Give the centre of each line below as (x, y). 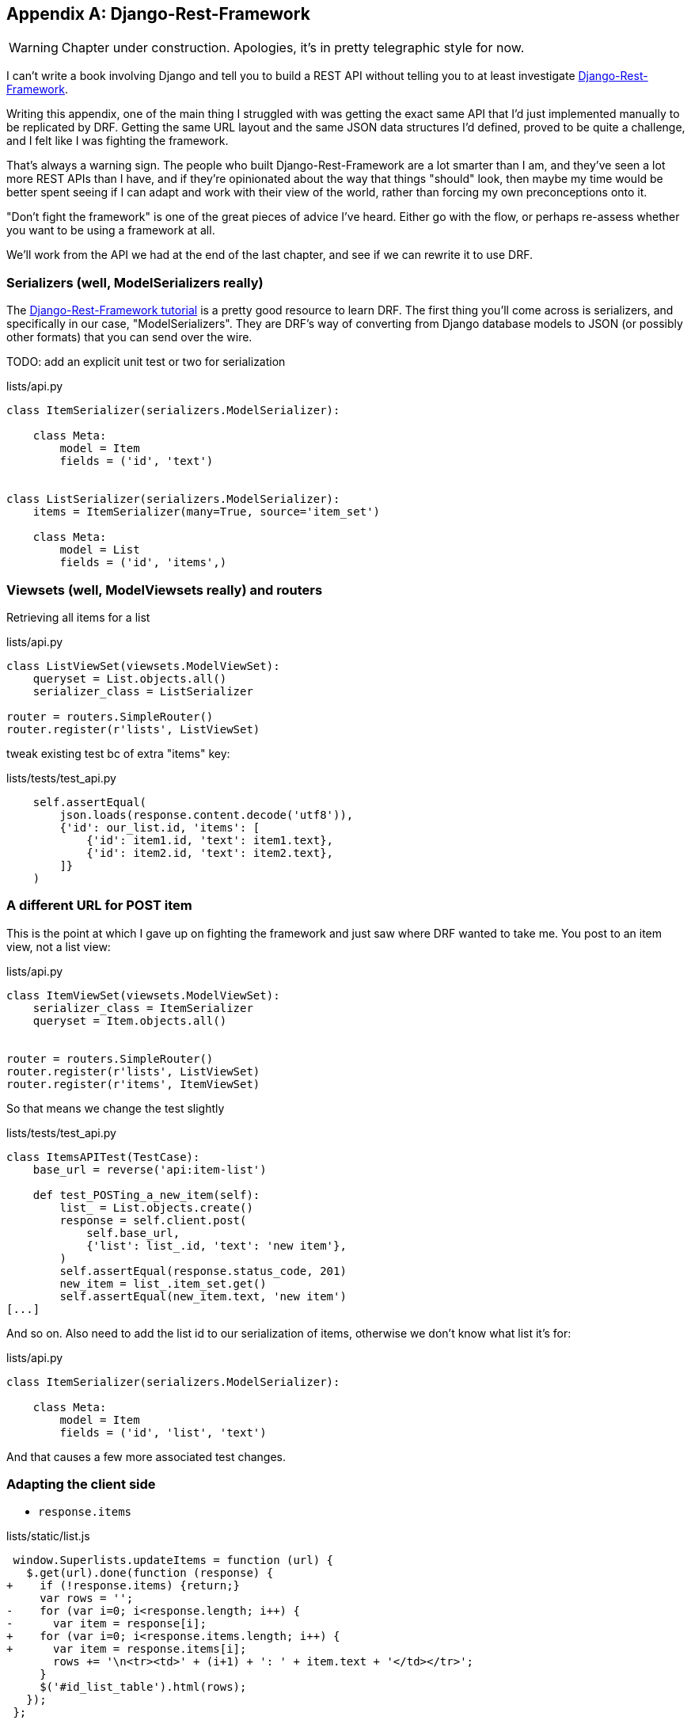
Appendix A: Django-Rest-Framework (158, 14)
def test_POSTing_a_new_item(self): (146, 1195)
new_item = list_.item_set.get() (163, 1283)
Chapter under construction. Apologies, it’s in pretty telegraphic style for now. (293, 48)
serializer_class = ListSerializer (143, 691)
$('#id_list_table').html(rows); (143, 1687)
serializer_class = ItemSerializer (143, 1008)
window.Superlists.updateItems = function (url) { (173, 1560)
